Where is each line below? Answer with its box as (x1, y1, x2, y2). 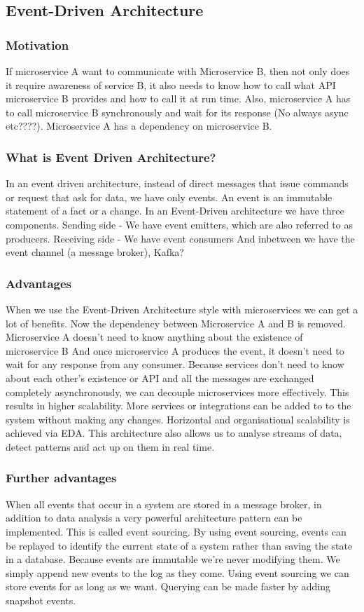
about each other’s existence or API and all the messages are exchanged (6, 370, 314, 385)
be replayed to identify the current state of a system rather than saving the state (6, 538, 353, 552)
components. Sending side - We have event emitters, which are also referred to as (6, 217, 353, 231)
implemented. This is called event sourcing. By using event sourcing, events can (6, 524, 346, 538)
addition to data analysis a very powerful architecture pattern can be (6, 510, 302, 525)
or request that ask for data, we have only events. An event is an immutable (6, 189, 332, 204)
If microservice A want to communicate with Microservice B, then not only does (6, 64, 350, 78)
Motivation (6, 36, 69, 53)
